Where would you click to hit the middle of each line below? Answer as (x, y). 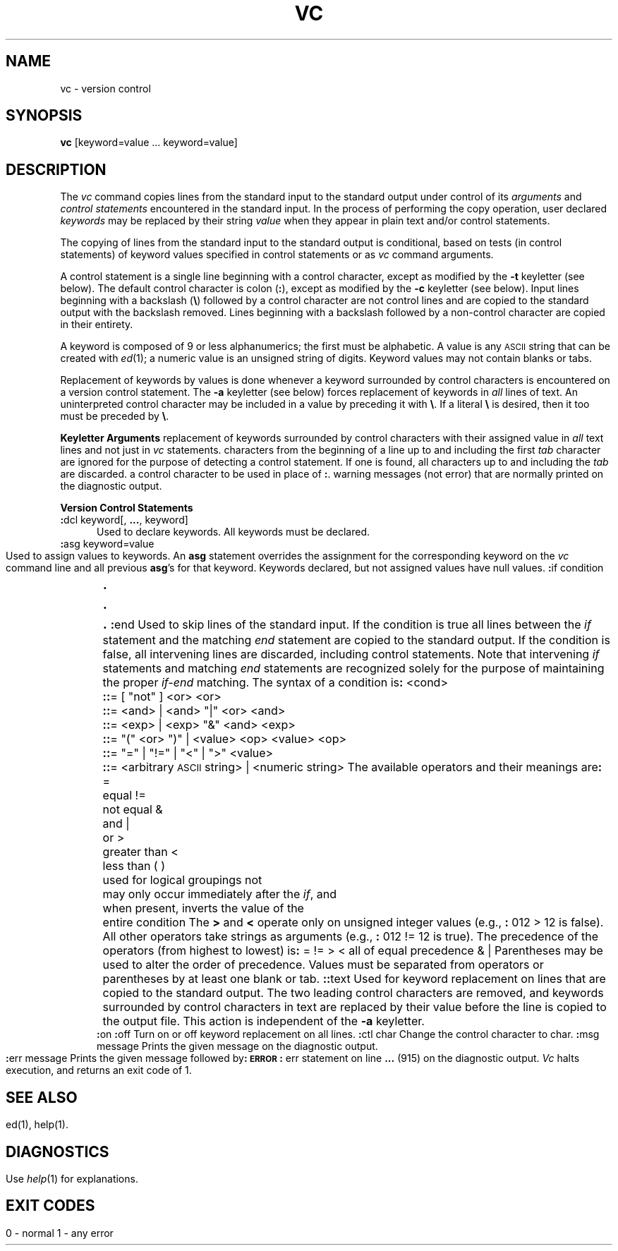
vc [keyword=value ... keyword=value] (149, 143)
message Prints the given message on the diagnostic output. (237, 1046)
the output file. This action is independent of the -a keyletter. (263, 1021)
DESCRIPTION (56, 169)
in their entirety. (97, 325)
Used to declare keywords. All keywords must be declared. (234, 532)
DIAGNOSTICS (57, 1152)
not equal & (133, 810)
